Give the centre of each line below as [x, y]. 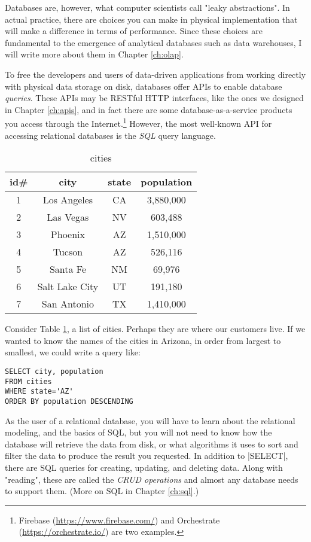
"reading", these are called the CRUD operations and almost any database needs [152, 479]
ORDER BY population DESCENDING [69, 401]
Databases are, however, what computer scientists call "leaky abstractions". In [147, 7]
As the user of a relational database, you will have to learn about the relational [150, 420]
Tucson [68, 252]
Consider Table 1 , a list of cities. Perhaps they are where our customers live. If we [155, 329]
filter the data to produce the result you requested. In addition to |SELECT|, [147, 456]
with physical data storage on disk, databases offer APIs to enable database [144, 86]
